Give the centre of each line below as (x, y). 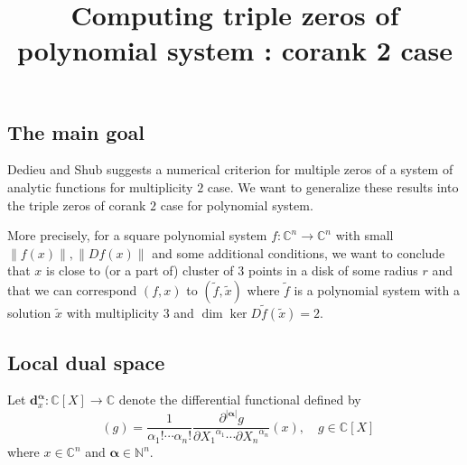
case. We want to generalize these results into (333, 186)
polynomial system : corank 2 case (235, 50)
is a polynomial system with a (377, 289)
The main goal (76, 131)
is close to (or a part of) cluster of (140, 270)
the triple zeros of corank (77, 205)
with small (364, 235)
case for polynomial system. (237, 205)
